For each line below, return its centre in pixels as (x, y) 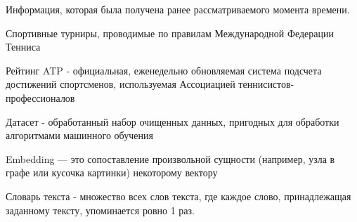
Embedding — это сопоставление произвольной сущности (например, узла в (170, 158)
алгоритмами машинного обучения (79, 135)
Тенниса (23, 47)
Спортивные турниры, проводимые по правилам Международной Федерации (170, 33)
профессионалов (40, 97)
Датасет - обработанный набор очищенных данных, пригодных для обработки (173, 121)
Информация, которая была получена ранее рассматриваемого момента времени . (178, 9)
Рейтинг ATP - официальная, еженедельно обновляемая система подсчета (164, 70)
